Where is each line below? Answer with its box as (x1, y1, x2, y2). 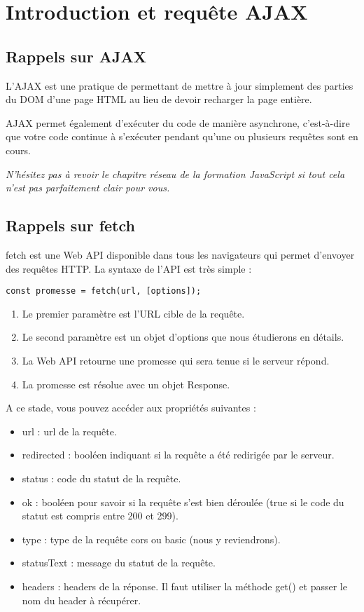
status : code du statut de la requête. (22, 470, 181, 485)
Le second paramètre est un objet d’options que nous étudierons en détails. (22, 329, 344, 344)
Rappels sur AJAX (6, 45, 146, 67)
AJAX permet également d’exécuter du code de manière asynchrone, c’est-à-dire (6, 115, 350, 130)
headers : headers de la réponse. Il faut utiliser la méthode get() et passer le (22, 578, 347, 593)
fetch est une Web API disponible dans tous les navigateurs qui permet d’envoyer (6, 247, 355, 261)
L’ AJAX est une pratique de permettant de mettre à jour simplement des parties (6, 78, 353, 93)
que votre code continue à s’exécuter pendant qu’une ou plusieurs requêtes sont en (6, 129, 358, 144)
